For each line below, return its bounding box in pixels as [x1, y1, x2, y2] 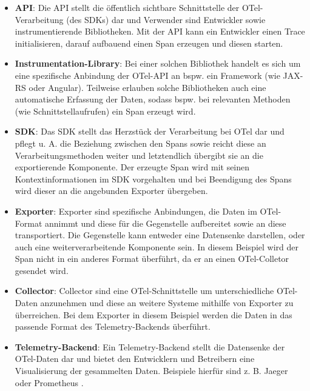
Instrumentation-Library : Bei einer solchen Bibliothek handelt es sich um [15, 57, 301, 70]
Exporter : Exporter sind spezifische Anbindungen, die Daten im [15, 204, 257, 217]
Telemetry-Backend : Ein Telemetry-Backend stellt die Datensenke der [15, 340, 285, 353]
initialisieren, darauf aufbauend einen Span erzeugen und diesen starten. [15, 36, 283, 49]
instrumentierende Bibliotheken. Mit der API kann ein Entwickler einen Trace [15, 25, 305, 38]
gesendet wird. [15, 264, 69, 276]
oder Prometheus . [15, 376, 84, 389]
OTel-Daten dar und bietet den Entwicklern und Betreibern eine [15, 352, 255, 365]
